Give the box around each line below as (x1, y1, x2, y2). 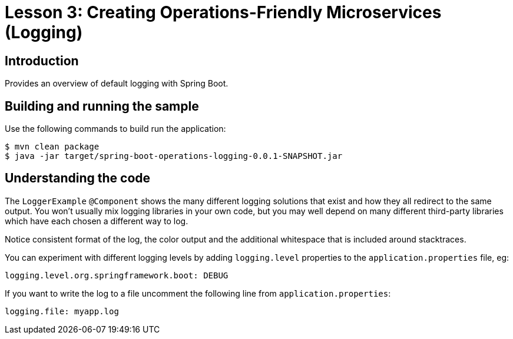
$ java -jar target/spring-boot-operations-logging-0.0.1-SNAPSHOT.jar (5, 151, 343, 161)
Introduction (5, 53, 79, 68)
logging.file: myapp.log (5, 306, 119, 316)
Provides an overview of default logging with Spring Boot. (5, 78, 229, 89)
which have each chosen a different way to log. (5, 215, 188, 226)
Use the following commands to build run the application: (5, 124, 226, 134)
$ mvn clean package (5, 142, 100, 152)
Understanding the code (5, 171, 151, 186)
